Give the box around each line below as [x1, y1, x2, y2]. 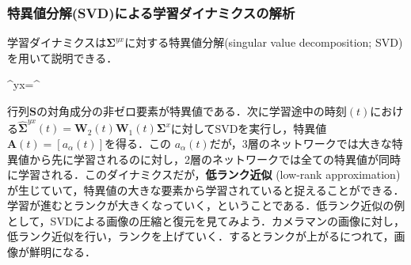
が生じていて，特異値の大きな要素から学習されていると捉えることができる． [7, 181, 405, 198]
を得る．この [105, 134, 172, 151]
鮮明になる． [29, 244, 96, 260]
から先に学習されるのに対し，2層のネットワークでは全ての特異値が [29, 150, 379, 167]
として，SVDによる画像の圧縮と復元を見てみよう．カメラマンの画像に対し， [7, 212, 405, 229]
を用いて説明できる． [7, 49, 118, 66]
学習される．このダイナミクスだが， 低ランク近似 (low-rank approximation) [17, 166, 401, 183]
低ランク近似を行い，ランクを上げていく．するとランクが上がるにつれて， [7, 228, 394, 244]
